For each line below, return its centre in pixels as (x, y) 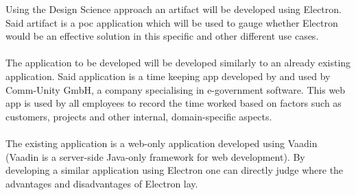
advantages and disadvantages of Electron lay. (102, 183)
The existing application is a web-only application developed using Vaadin (162, 143)
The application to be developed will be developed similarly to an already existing (178, 63)
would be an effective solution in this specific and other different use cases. (162, 36)
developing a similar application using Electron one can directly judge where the (175, 170)
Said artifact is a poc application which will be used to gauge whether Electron (172, 22)
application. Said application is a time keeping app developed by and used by (168, 76)
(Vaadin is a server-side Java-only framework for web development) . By (155, 156)
